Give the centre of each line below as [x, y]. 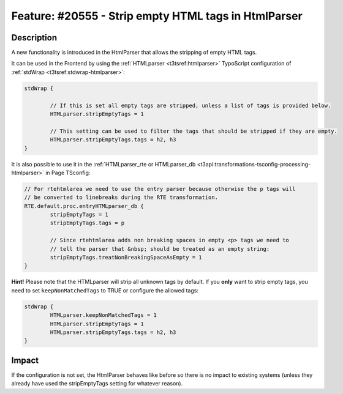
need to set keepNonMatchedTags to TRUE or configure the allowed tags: [105, 290]
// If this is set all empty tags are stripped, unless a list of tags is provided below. [190, 105]
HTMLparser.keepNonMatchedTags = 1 [104, 315]
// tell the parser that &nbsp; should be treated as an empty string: [160, 249]
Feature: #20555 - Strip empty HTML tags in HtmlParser [157, 16]
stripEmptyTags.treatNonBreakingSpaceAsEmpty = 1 [126, 258]
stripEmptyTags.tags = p [87, 223]
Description [34, 38]
